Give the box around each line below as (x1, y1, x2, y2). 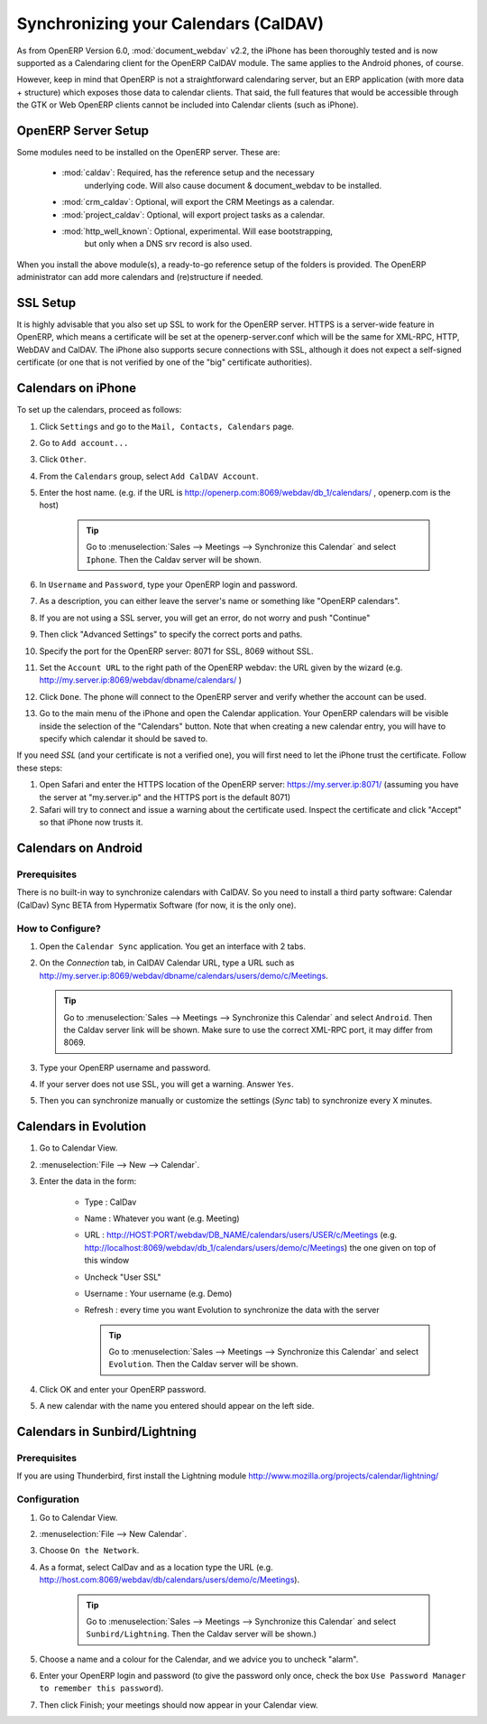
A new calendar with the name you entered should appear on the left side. (39, 1401, 315, 1412)
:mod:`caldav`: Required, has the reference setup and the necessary (61, 167, 315, 178)
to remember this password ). (39, 1682, 164, 1693)
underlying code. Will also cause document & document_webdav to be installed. (84, 180, 382, 191)
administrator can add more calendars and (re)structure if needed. (16, 272, 263, 283)
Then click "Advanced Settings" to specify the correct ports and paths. (39, 629, 303, 640)
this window (84, 1255, 130, 1266)
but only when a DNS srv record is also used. (84, 238, 253, 249)
